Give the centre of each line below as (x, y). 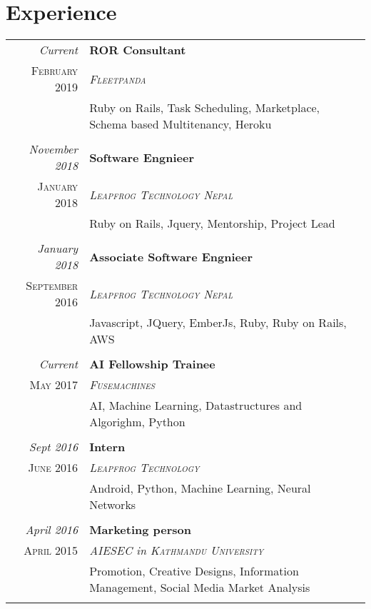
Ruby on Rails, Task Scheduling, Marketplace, (205, 108)
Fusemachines (122, 385)
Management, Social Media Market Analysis (200, 588)
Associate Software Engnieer (171, 256)
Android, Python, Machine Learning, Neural (200, 488)
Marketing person (141, 530)
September (52, 286)
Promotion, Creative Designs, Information (194, 571)
